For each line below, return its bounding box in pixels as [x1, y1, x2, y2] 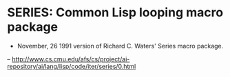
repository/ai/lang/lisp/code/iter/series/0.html [7, 62, 136, 70]
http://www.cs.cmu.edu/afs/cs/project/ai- [11, 55, 130, 63]
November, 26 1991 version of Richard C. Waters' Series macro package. [17, 42, 224, 50]
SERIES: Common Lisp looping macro [7, 5, 224, 20]
